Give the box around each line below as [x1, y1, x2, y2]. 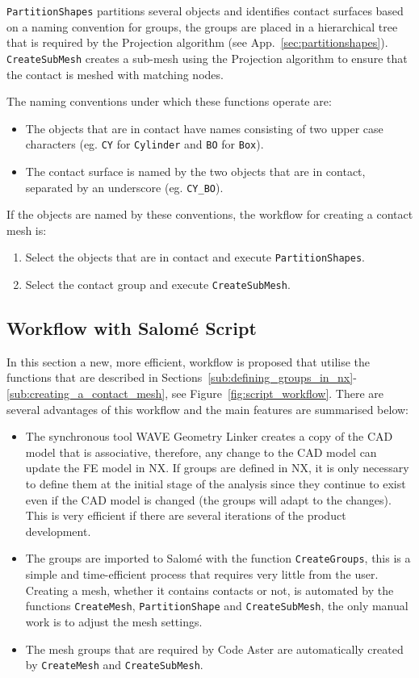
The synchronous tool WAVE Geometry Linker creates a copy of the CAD [25, 428, 393, 445]
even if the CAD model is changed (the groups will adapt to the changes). [25, 491, 392, 508]
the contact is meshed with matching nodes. [6, 65, 224, 82]
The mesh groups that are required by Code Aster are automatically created [25, 640, 404, 657]
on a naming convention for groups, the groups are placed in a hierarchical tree [6, 18, 398, 35]
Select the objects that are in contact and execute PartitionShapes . [25, 249, 365, 266]
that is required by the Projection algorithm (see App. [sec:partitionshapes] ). [6, 34, 388, 51]
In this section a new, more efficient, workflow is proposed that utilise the [6, 353, 371, 370]
